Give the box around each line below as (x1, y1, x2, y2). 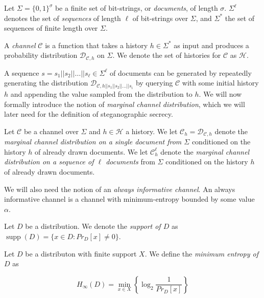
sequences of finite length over (4, 23, 98, 33)
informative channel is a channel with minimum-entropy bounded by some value (4, 194, 255, 204)
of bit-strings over (132, 12, 188, 23)
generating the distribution (4, 77, 88, 88)
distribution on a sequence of (4, 156, 94, 167)
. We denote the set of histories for (112, 50, 221, 60)
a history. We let (126, 125, 178, 136)
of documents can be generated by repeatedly (110, 67, 252, 78)
